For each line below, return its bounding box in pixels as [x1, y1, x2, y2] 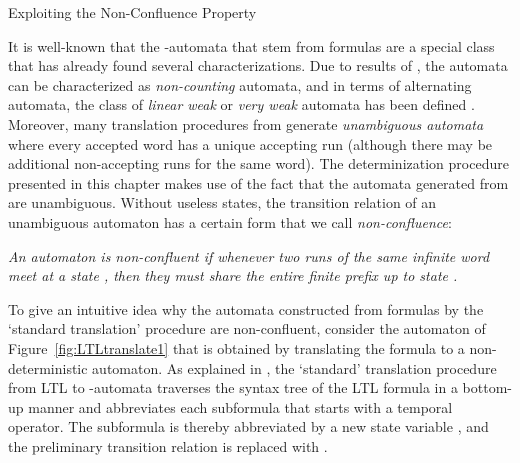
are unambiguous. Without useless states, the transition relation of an [8, 192, 437, 213]
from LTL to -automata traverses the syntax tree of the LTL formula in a [8, 377, 458, 398]
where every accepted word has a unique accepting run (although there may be [8, 133, 493, 154]
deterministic [8, 357, 88, 378]
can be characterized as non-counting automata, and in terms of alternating [8, 74, 472, 95]
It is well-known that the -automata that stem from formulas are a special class [8, 35, 495, 56]
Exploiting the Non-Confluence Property [8, 2, 257, 22]
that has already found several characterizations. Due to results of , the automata [8, 55, 508, 76]
